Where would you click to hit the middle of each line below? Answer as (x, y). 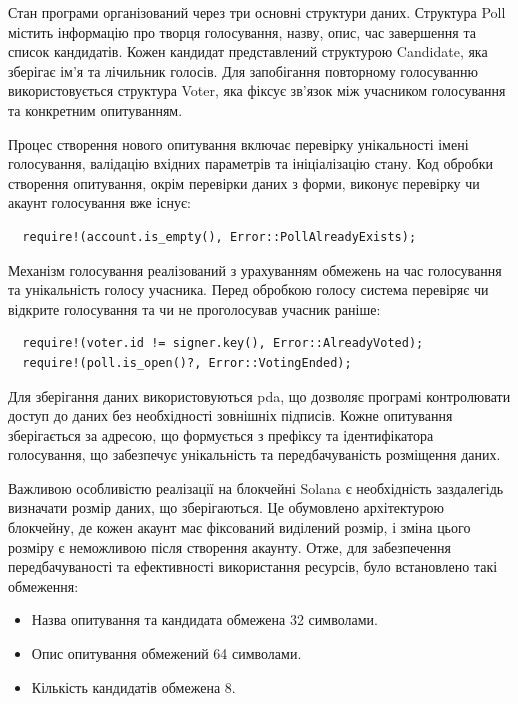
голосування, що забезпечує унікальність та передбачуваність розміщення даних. (254, 454)
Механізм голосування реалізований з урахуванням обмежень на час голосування (255, 269)
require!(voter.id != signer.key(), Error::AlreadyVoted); (223, 343)
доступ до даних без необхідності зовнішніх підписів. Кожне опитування (230, 415)
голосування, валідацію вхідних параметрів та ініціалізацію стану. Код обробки (250, 163)
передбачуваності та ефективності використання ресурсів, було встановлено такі (253, 566)
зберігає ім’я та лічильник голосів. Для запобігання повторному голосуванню (243, 70)
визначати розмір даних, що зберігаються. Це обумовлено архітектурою (226, 507)
